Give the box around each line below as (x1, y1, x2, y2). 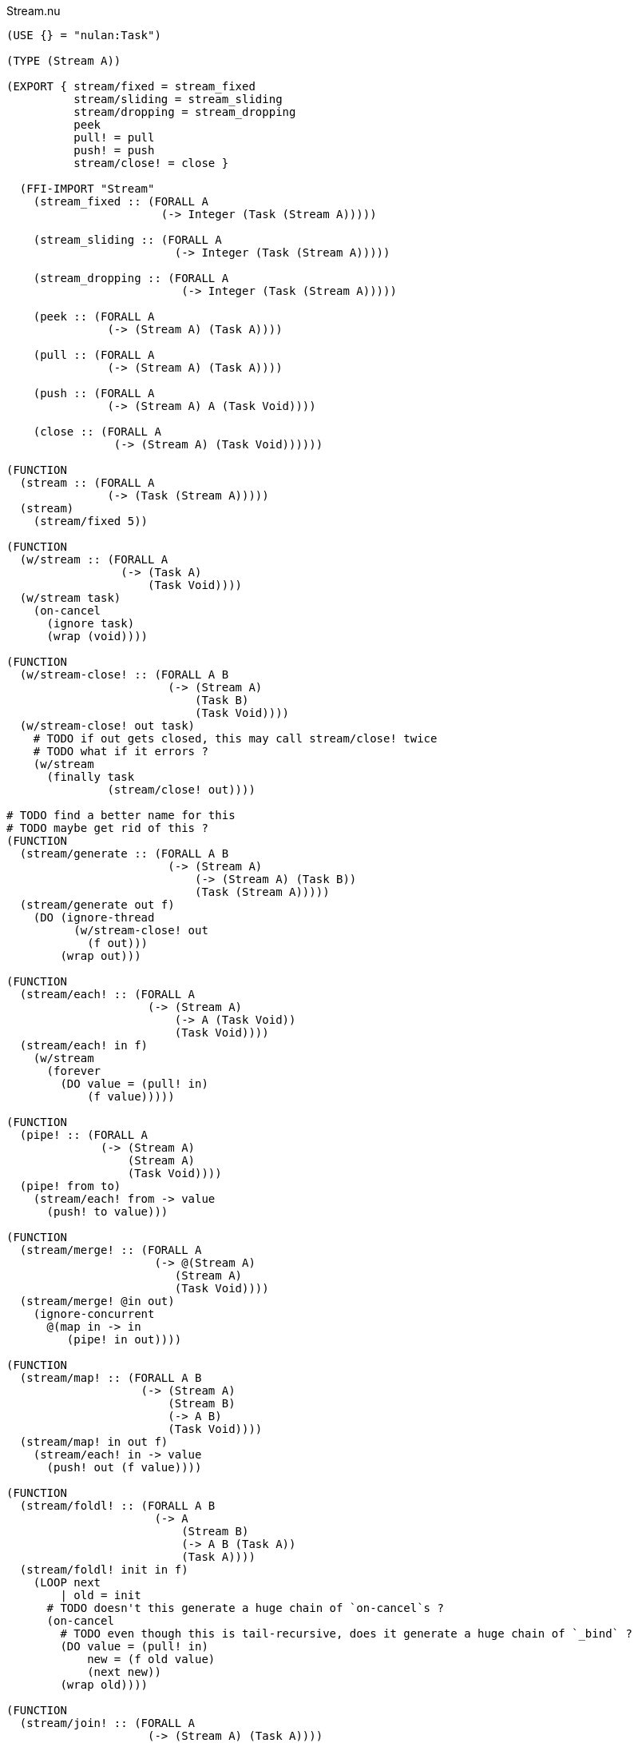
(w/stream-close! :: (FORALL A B (19, 668, 229, 681)
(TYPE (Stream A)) (6, 54, 121, 67)
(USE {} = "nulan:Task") (6, 29, 161, 42)
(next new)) (87, 1665, 161, 1678)
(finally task (46, 770, 135, 783)
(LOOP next (33, 1576, 101, 1589)
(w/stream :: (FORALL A (19, 553, 168, 566)
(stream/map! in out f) (19, 1435, 168, 1448)
